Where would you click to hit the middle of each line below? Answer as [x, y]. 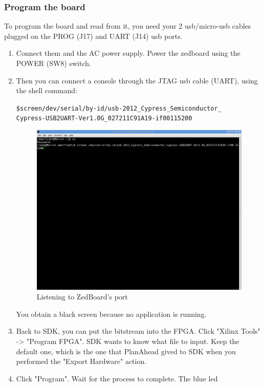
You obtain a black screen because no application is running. [111, 314]
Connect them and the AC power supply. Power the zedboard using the [128, 53]
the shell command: [47, 90]
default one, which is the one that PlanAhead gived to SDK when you [126, 351]
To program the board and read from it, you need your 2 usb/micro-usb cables [128, 26]
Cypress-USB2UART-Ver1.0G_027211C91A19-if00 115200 [104, 119]
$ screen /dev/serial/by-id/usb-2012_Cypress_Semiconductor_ [119, 108]
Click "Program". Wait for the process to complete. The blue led [117, 378]
